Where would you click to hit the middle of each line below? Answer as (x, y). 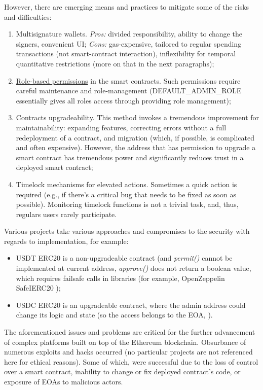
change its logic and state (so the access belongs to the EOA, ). (114, 315)
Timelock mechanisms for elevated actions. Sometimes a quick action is (126, 184)
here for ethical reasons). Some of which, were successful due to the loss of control (131, 361)
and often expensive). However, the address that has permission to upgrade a (136, 147)
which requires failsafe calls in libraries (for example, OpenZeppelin (120, 278)
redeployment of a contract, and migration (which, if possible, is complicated (135, 137)
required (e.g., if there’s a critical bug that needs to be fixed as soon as (126, 194)
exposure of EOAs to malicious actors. (64, 381)
